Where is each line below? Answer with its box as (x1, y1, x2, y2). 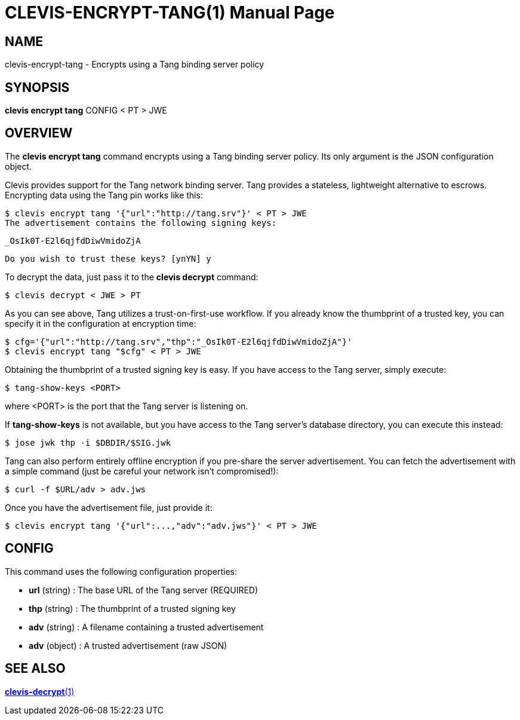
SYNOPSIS (5, 79, 70, 95)
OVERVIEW (5, 125, 73, 141)
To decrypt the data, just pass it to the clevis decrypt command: (5, 271, 259, 282)
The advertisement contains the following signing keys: (5, 217, 277, 228)
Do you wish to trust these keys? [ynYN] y (5, 253, 211, 264)
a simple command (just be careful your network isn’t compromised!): (5, 465, 279, 476)
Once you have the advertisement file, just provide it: (5, 502, 213, 513)
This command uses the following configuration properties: (5, 566, 238, 577)
